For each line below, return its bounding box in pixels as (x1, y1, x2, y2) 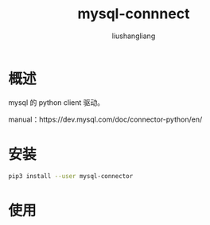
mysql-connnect (77, 5, 190, 23)
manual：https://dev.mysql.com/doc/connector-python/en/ (8, 114, 203, 124)
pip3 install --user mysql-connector (8, 172, 134, 180)
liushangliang (111, 31, 156, 41)
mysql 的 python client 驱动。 (8, 97, 105, 107)
